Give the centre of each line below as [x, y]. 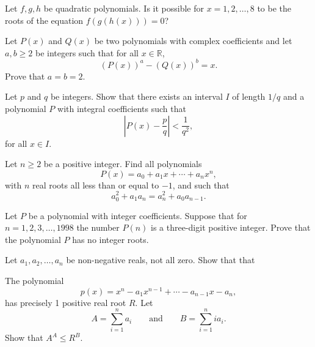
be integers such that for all [87, 52]
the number [98, 227]
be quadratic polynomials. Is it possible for [124, 8]
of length [249, 96]
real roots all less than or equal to [96, 185]
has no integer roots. [110, 239]
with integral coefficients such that [122, 109]
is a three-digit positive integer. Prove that [231, 227]
